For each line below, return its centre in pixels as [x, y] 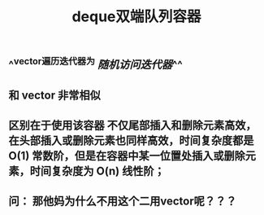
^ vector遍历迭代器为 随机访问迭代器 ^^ [95, 64]
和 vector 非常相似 [54, 95]
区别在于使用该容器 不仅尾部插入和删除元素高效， [132, 125]
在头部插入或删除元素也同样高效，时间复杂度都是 [131, 140]
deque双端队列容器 [136, 17]
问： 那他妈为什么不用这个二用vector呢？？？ [123, 202]
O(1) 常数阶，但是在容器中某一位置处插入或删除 [127, 156]
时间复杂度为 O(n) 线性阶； [97, 171]
